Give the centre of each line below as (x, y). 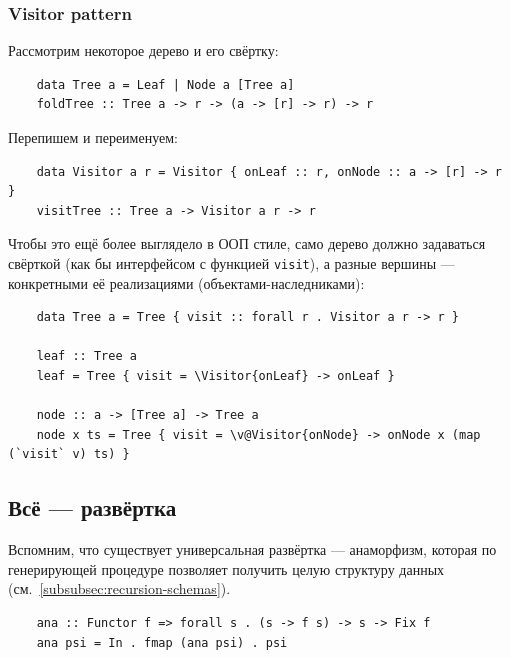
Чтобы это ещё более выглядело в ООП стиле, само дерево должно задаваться (247, 243)
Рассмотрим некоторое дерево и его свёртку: (143, 50)
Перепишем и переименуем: (93, 137)
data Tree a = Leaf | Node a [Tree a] (165, 84)
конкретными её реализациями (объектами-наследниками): (186, 282)
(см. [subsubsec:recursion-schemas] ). (119, 588)
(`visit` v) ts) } (69, 454)
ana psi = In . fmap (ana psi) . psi (162, 642)
